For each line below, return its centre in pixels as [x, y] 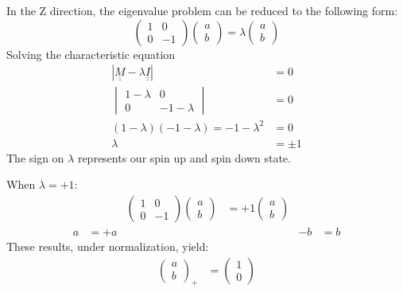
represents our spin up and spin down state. [184, 157]
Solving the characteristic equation [91, 54]
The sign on [35, 157]
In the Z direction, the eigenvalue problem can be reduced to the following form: [202, 10]
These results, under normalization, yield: [108, 246]
